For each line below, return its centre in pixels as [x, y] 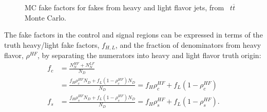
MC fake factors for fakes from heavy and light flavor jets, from [125, 7]
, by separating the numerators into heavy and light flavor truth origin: [149, 55]
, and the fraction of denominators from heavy [188, 44]
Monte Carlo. [45, 17]
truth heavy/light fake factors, [52, 44]
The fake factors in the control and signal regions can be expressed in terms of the [133, 35]
